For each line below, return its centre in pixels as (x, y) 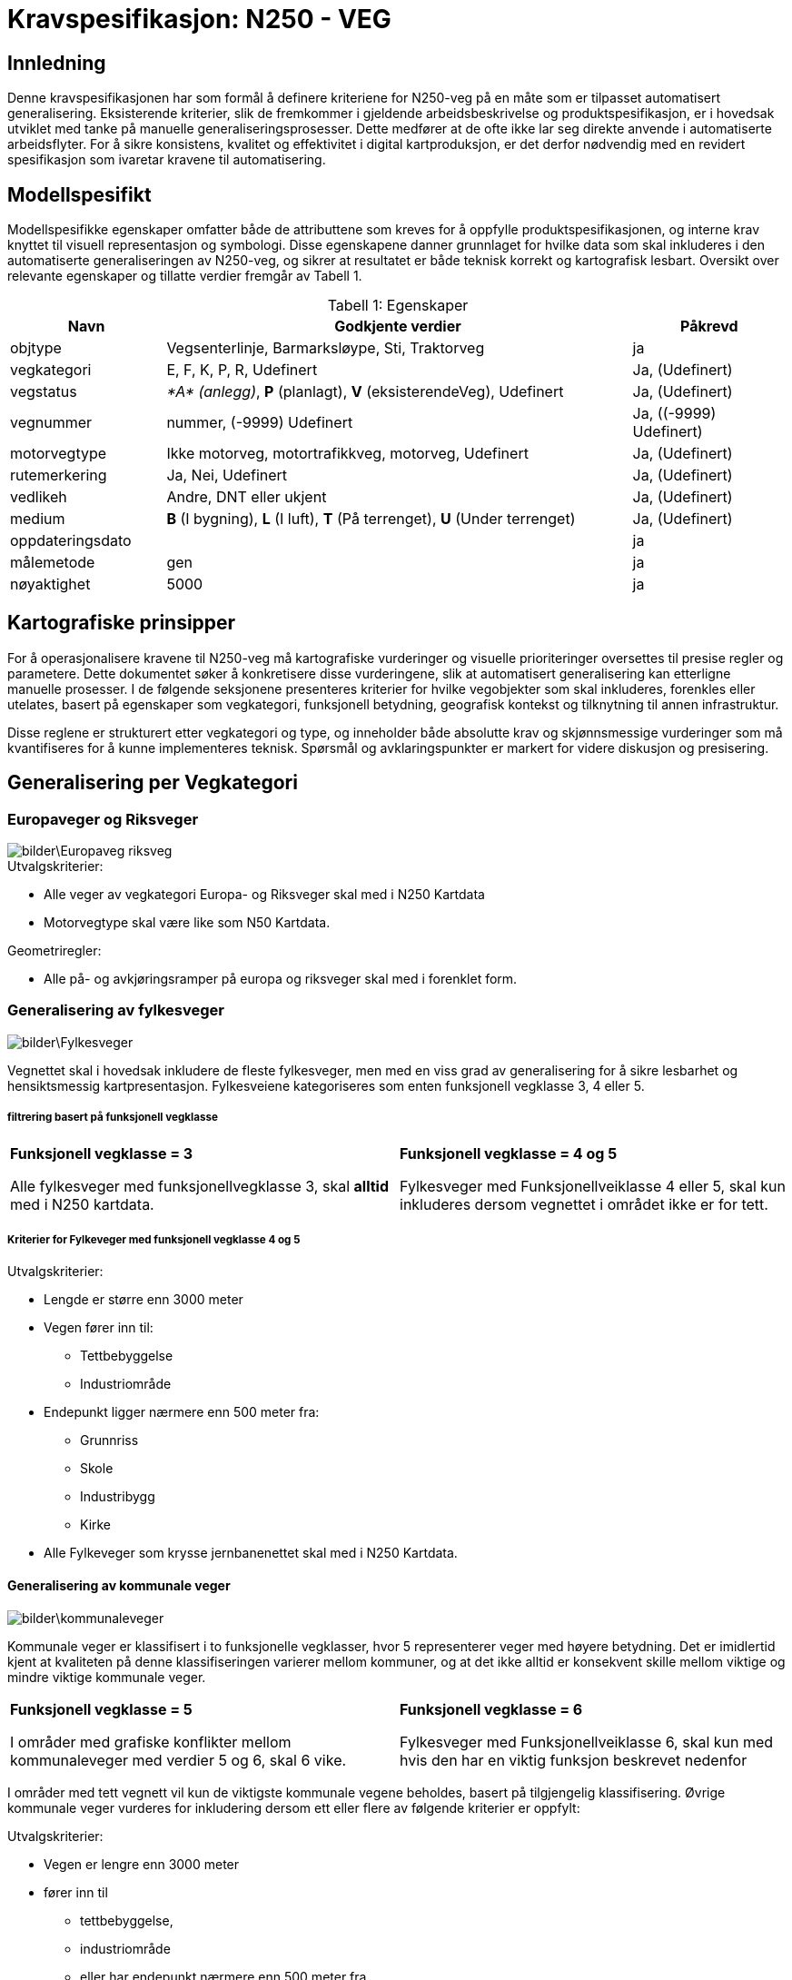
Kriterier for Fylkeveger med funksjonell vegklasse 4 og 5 (154, 1240)
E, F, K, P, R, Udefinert (242, 370)
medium (38, 519)
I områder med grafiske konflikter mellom (151, 1742)
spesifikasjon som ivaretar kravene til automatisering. (167, 160)
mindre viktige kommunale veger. (107, 1677)
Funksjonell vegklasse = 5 (101, 1709)
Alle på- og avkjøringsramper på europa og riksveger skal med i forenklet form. (281, 979)
